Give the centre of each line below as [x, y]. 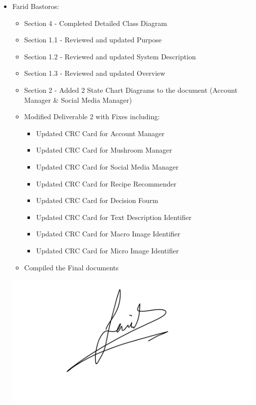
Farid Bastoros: [36, 6]
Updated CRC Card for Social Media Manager [107, 166]
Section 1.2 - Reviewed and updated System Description [110, 56]
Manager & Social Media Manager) [78, 100]
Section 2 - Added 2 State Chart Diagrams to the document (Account [131, 90]
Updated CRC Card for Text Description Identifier [114, 217]
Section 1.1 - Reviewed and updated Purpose [93, 40]
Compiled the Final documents [71, 267]
